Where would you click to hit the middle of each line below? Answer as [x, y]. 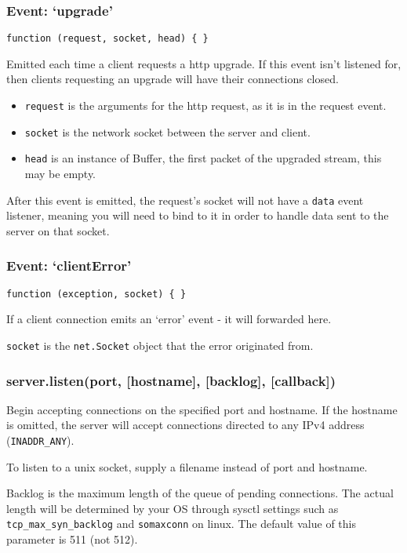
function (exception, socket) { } [96, 294]
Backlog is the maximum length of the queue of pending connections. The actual [200, 493]
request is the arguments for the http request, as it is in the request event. [205, 106]
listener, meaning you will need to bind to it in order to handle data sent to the [198, 215]
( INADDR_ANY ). [40, 440]
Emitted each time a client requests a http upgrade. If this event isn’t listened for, [204, 63]
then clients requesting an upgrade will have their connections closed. [173, 79]
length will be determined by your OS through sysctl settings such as [173, 508]
